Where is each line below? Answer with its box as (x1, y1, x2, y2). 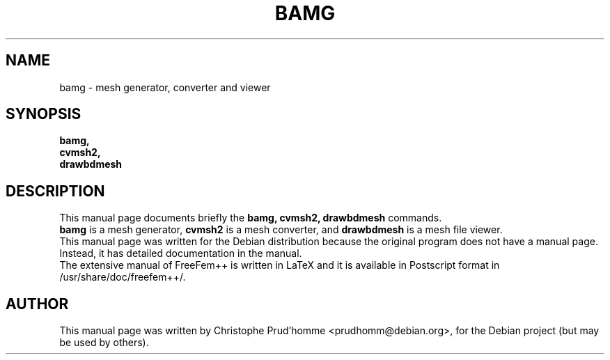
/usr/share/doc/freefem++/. (59, 271, 186, 283)
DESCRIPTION (6, 182, 105, 200)
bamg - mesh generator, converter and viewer (59, 81, 271, 93)
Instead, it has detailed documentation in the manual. (59, 247, 302, 260)
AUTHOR (6, 295, 69, 313)
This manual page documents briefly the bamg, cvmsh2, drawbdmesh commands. (59, 212, 442, 224)
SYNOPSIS (6, 105, 81, 123)
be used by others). (59, 336, 149, 349)
